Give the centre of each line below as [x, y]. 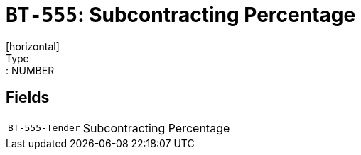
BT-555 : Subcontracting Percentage [181, 15]
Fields [28, 98]
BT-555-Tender [44, 128]
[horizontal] [33, 46]
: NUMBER [30, 70]
